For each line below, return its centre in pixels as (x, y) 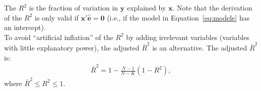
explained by (146, 7)
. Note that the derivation (212, 7)
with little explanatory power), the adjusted (72, 48)
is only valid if (57, 17)
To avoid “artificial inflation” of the (59, 37)
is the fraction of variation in (74, 7)
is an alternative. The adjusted (200, 48)
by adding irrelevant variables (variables (188, 37)
